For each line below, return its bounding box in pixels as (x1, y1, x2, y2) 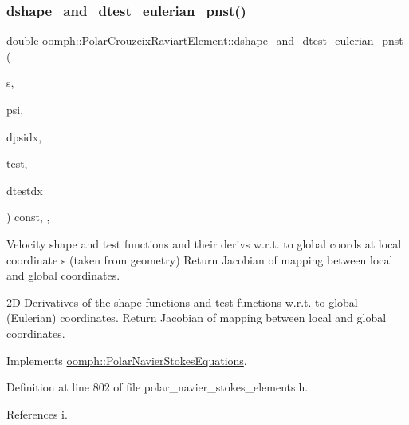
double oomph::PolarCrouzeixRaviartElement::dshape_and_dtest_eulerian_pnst (6, 32, 403, 49)
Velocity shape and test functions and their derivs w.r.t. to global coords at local (6, 235, 402, 252)
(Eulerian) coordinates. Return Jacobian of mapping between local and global (6, 309, 387, 326)
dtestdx (6, 181, 43, 198)
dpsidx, (6, 128, 42, 145)
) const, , (6, 209, 50, 225)
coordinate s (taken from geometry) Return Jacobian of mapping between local (6, 251, 393, 268)
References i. (6, 405, 68, 422)
